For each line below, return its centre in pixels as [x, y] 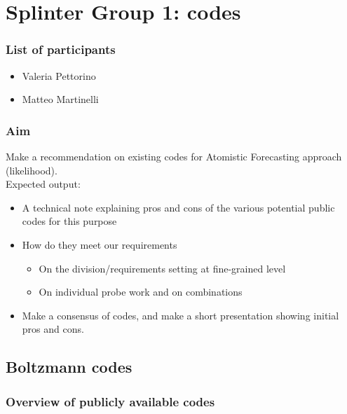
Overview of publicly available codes [110, 401]
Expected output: [43, 184]
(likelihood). [32, 170]
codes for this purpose [69, 221]
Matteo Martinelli [60, 99]
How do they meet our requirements [100, 244]
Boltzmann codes [69, 367]
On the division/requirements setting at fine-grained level [162, 268]
